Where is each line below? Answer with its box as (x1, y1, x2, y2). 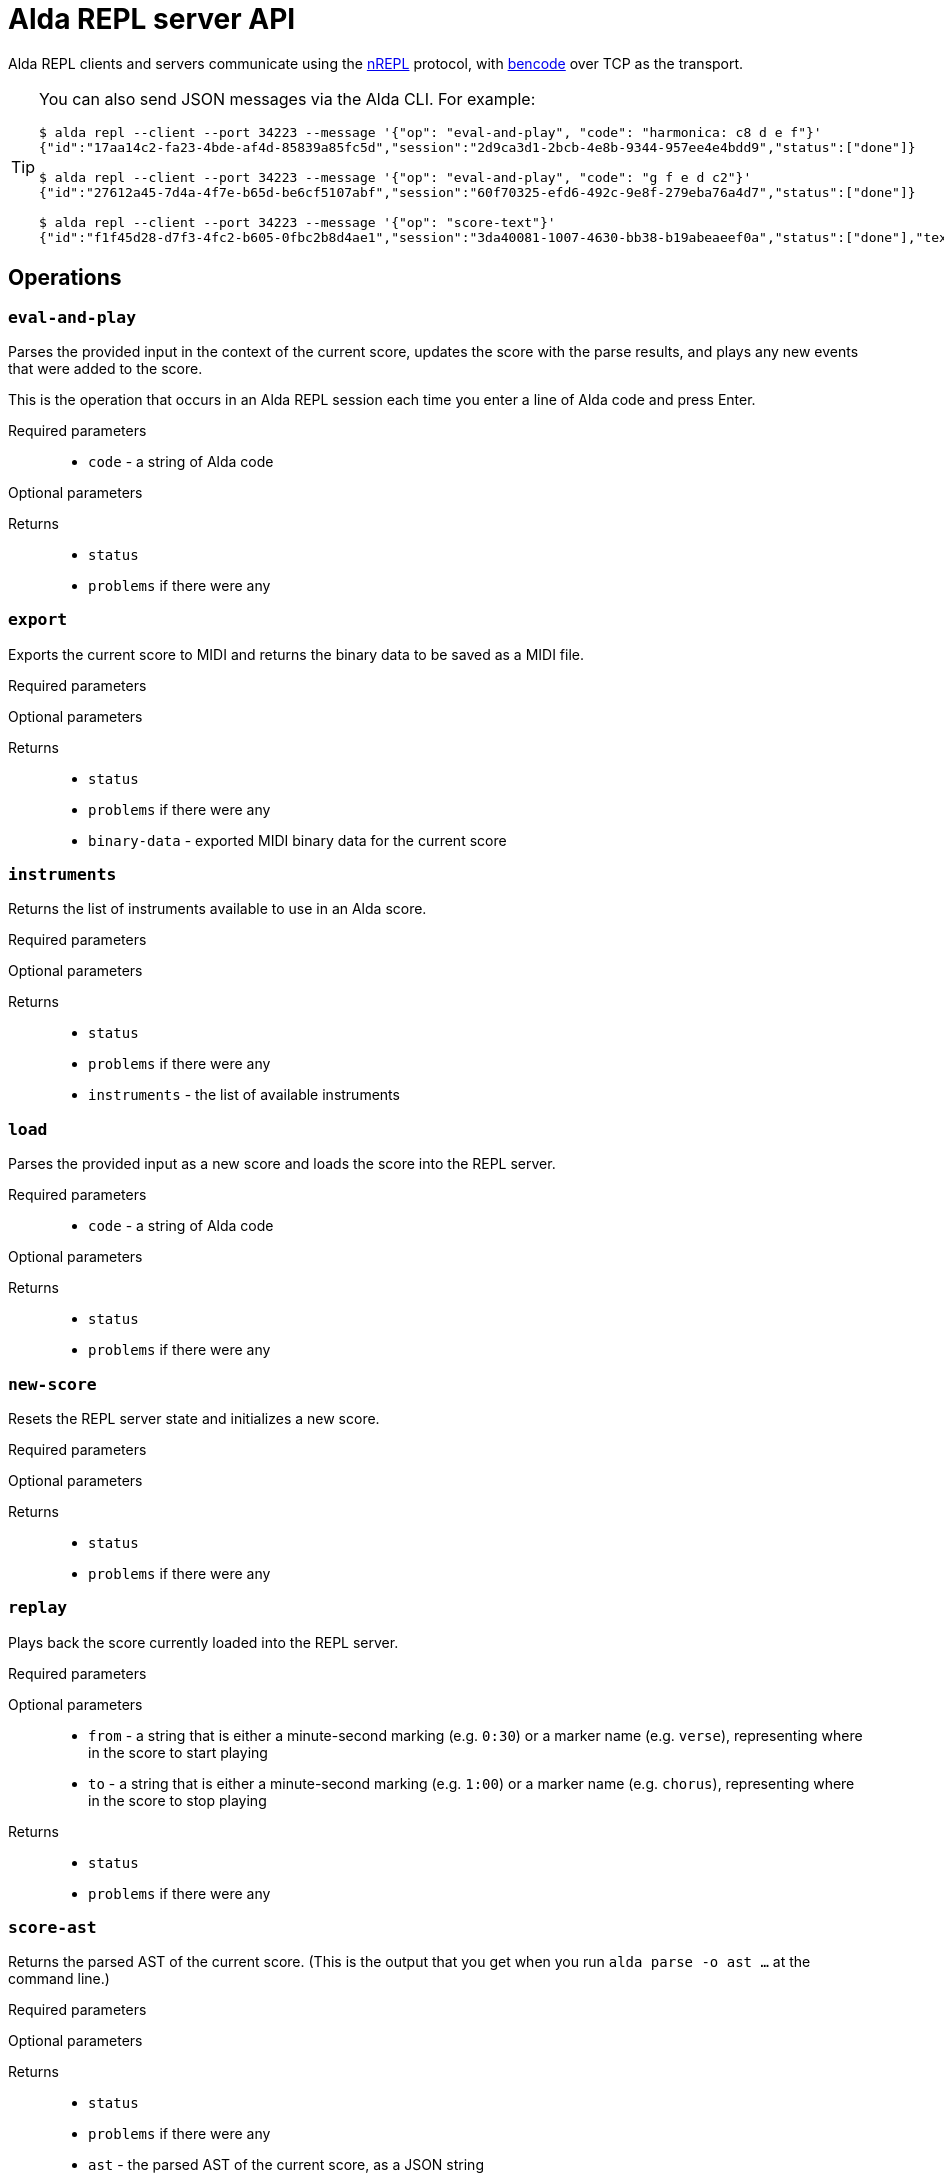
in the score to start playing (88, 1743, 268, 1761)
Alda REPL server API (8, 2, 296, 36)
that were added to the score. (8, 359, 203, 377)
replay (8, 1598, 68, 1618)
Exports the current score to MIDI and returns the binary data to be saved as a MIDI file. (8, 645, 585, 663)
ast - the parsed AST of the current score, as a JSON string (88, 2156, 484, 2174)
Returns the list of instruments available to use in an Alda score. (8, 900, 427, 918)
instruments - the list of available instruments (88, 1086, 400, 1104)
